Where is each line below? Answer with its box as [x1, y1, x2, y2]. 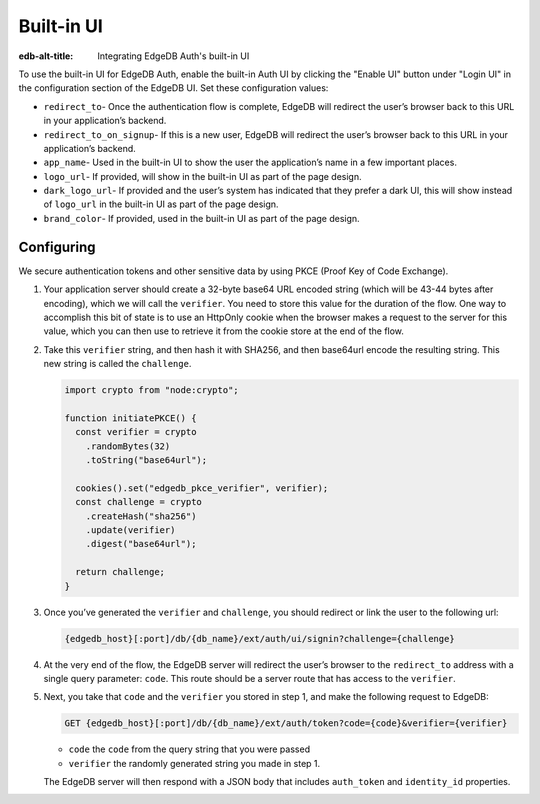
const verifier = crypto [75, 426, 197, 438]
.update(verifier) [85, 524, 176, 535]
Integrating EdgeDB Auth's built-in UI [97, 50, 250, 62]
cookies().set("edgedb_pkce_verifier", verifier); [75, 482, 329, 494]
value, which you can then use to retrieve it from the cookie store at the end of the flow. [43, 325, 405, 337]
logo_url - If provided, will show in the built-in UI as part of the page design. [43, 170, 362, 182]
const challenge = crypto [75, 496, 202, 508]
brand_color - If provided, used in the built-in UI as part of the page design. [43, 212, 360, 224]
